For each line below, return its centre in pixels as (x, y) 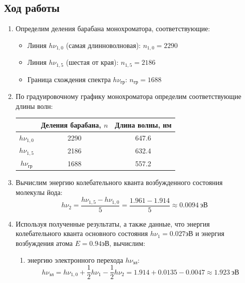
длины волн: (34, 106)
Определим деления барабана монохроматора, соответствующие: (113, 28)
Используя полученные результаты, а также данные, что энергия (113, 223)
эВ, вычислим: (123, 243)
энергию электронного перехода (75, 259)
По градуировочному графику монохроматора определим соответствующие (128, 96)
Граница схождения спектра (69, 79)
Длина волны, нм (143, 124)
